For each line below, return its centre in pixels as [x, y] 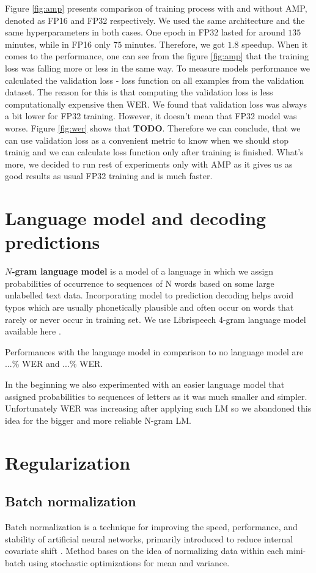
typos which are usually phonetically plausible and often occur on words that [149, 307]
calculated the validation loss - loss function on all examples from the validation [155, 80]
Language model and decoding [136, 218]
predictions [53, 242]
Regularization [68, 462]
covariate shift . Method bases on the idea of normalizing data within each [144, 551]
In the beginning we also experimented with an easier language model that [145, 384]
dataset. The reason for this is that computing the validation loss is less [139, 92]
